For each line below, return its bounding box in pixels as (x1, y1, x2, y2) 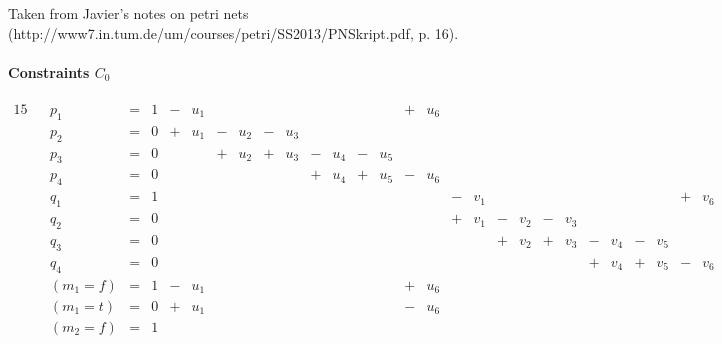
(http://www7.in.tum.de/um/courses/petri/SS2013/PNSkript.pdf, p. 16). (8, 22, 459, 43)
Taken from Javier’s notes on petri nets (8, 3, 249, 23)
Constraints (8, 61, 90, 82)
